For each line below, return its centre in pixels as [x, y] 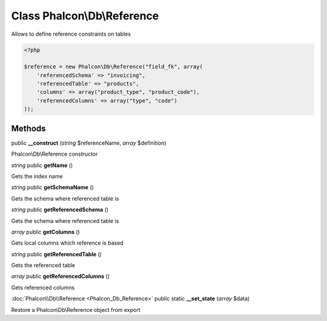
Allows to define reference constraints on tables [71, 34]
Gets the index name [37, 176]
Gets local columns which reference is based [67, 243]
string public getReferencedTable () [57, 254]
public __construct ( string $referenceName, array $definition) [89, 143]
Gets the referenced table [43, 265]
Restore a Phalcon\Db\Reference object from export [76, 309]
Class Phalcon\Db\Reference [85, 16]
